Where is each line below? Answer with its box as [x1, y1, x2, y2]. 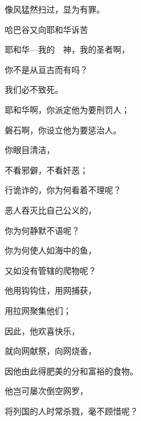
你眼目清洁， [5, 144, 55, 156]
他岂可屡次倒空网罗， [5, 385, 88, 397]
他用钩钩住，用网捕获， [5, 284, 96, 297]
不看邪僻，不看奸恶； [5, 163, 88, 176]
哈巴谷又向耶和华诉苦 [5, 23, 88, 35]
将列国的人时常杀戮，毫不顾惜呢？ [5, 404, 138, 417]
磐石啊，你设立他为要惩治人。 [5, 123, 121, 136]
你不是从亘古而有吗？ [5, 63, 88, 75]
